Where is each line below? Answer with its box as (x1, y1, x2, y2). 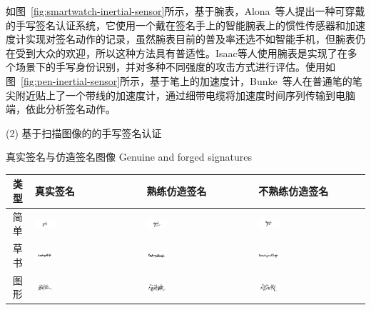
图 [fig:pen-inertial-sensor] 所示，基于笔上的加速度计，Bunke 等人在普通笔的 (6, 73, 352, 88)
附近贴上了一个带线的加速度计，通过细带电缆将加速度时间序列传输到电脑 (15, 87, 355, 102)
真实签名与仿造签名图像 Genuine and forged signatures (6, 149, 252, 164)
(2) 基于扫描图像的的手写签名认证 (6, 125, 162, 140)
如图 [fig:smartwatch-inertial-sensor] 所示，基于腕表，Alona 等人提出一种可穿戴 (6, 4, 365, 18)
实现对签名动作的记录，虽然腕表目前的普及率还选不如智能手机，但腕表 (25, 31, 355, 46)
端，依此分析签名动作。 (6, 101, 116, 116)
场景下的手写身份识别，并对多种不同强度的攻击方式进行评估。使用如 (15, 59, 335, 74)
